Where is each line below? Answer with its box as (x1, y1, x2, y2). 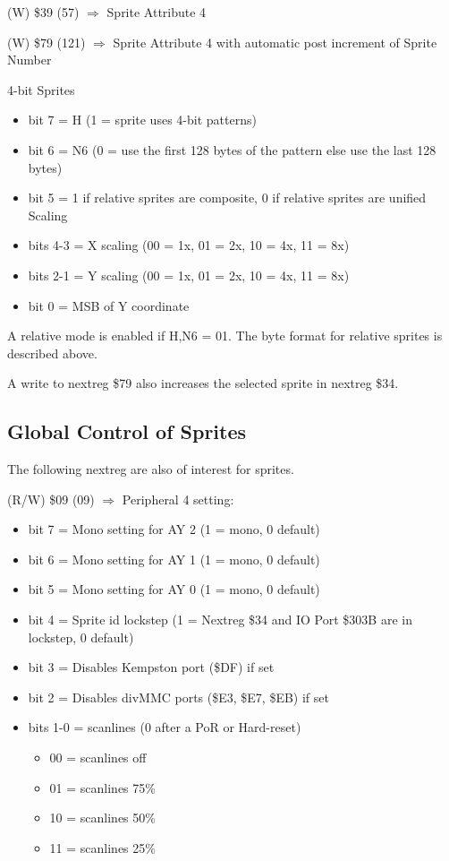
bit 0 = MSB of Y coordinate (28, 296, 190, 314)
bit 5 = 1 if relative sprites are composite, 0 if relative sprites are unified (28, 188, 427, 207)
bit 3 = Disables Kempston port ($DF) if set (28, 658, 275, 676)
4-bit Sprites (7, 80, 75, 99)
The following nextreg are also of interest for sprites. (7, 460, 294, 478)
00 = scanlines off (49, 748, 147, 767)
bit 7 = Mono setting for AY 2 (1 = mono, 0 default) (28, 520, 320, 538)
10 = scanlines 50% (49, 808, 156, 827)
